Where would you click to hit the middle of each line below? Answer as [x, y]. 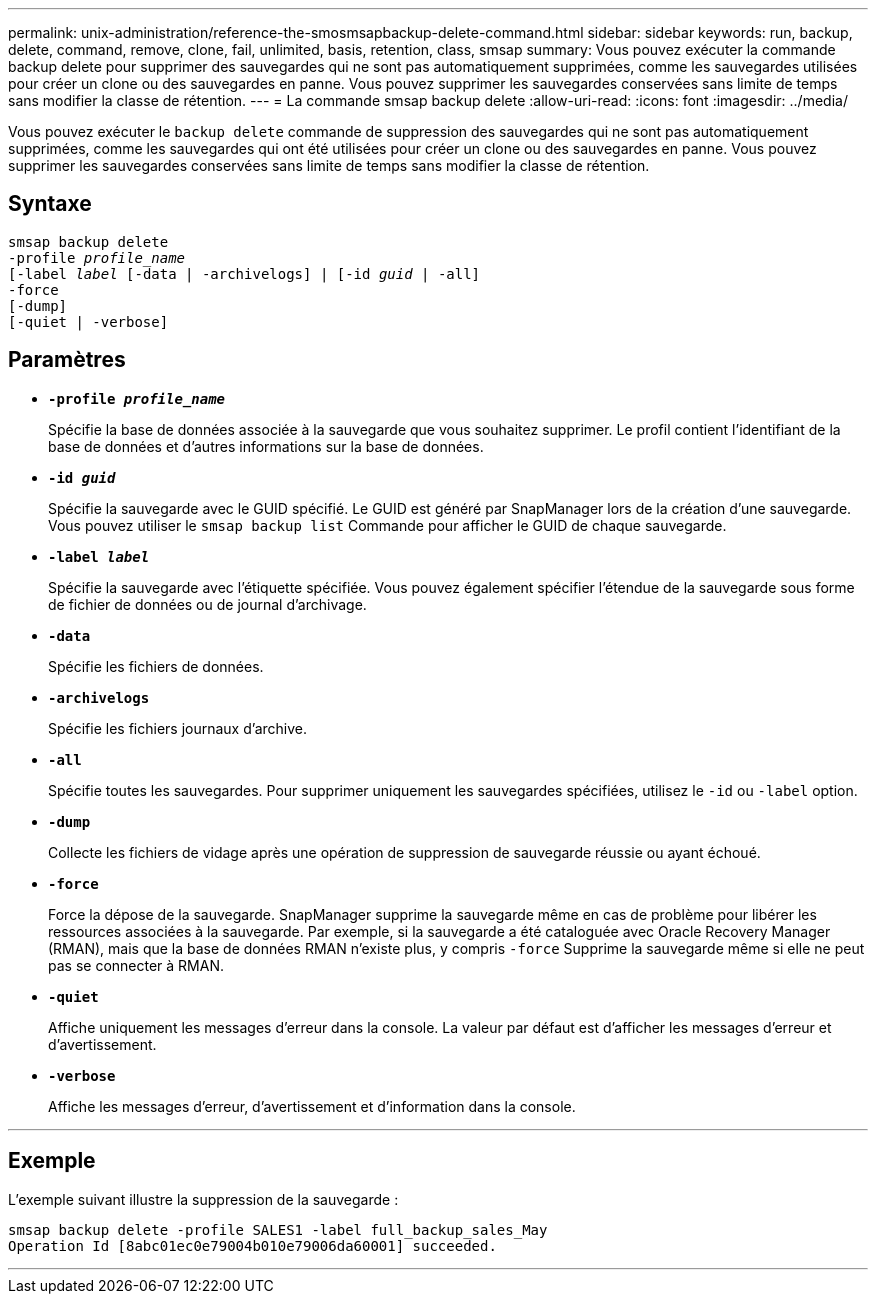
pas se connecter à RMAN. [136, 965]
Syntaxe [50, 204]
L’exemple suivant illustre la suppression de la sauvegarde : [203, 1199]
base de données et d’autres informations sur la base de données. [266, 446]
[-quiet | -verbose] [88, 321]
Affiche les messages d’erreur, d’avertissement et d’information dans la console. [312, 1106]
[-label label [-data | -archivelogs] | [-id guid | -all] [244, 273]
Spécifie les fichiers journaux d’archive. [177, 728]
